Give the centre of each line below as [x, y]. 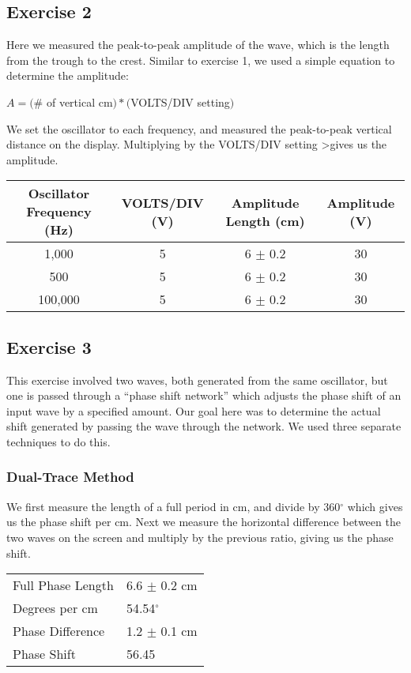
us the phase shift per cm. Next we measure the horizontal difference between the [204, 522]
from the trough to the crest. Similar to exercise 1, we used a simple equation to [201, 60]
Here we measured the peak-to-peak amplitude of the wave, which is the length [198, 45]
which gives [375, 506]
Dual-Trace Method [70, 477]
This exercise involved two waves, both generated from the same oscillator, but [197, 380]
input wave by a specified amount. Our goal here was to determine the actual [194, 410]
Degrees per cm [55, 608]
